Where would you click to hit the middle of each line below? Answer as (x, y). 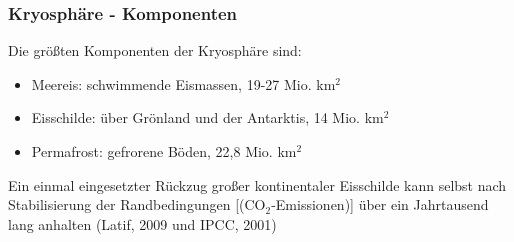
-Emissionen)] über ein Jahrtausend (380, 204)
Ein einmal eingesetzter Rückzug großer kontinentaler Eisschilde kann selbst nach (257, 184)
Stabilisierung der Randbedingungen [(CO (137, 204)
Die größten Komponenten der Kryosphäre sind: (155, 50)
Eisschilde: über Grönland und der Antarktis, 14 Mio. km (207, 117)
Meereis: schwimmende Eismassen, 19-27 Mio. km (183, 83)
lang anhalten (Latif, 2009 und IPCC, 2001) (142, 223)
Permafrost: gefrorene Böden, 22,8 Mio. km (164, 151)
